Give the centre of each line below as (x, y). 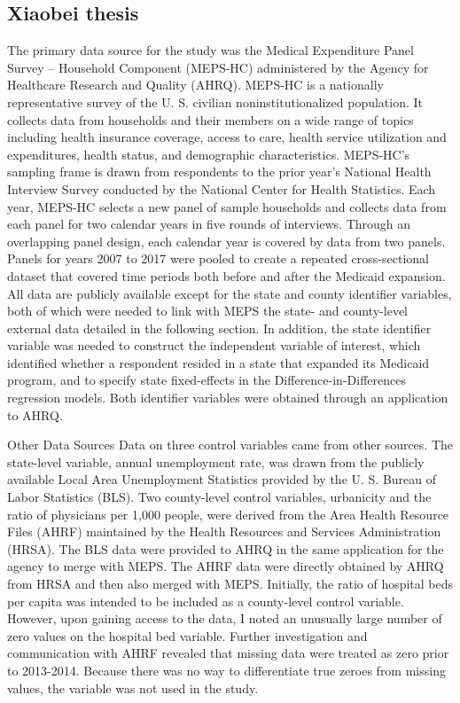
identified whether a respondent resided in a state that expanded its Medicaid (218, 362)
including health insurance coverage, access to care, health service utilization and (227, 137)
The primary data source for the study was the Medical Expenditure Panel (211, 50)
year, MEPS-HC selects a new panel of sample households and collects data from (227, 206)
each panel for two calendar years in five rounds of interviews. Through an (209, 224)
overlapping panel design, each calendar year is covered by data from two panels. (226, 241)
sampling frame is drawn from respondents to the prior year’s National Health (219, 172)
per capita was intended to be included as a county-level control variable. (206, 601)
